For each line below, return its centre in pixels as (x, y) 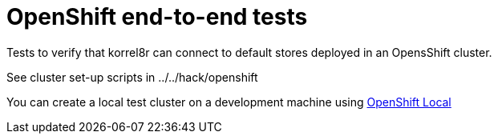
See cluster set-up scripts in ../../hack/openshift (132, 77)
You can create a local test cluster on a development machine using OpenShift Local (229, 102)
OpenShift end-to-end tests (157, 17)
